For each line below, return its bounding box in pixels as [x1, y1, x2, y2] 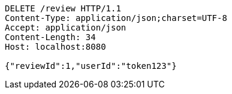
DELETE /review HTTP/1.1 [5, 4, 121, 13]
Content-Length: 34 [5, 32, 96, 42]
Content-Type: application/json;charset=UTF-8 [5, 13, 227, 23]
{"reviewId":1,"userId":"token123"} [5, 61, 177, 71]
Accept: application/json [5, 23, 126, 32]
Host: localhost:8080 [5, 42, 106, 51]
